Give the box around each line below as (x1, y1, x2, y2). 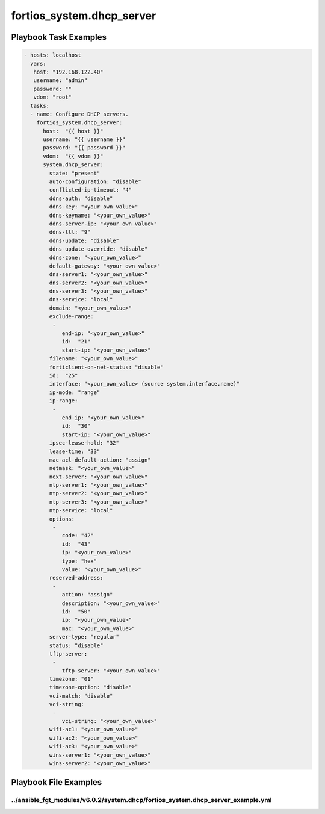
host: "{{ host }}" (43, 127, 104, 134)
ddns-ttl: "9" (49, 229, 91, 236)
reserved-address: (49, 574, 104, 581)
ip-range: (49, 398, 78, 404)
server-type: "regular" (49, 633, 120, 640)
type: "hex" (61, 557, 97, 565)
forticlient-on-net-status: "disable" (49, 363, 164, 371)
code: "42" (61, 532, 94, 539)
